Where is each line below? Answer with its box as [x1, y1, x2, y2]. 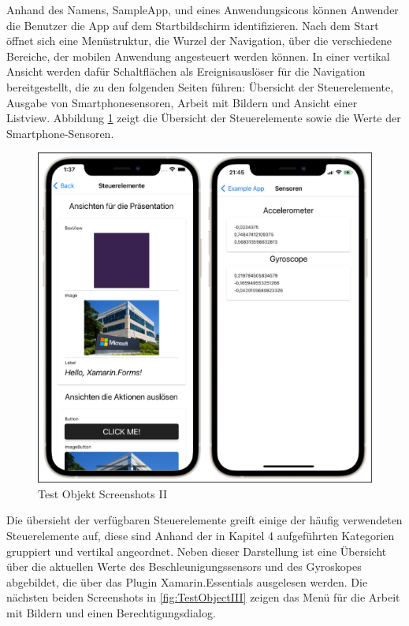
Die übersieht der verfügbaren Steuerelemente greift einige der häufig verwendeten [6, 512, 403, 528]
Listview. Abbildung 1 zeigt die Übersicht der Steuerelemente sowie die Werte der [6, 110, 401, 126]
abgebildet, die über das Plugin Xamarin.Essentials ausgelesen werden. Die [6, 573, 368, 590]
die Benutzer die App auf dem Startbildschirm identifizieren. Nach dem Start [6, 17, 379, 33]
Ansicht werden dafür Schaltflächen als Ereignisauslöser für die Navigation [6, 63, 366, 80]
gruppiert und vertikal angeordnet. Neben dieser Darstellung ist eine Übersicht [6, 542, 387, 559]
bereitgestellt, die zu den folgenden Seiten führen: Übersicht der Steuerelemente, [6, 78, 394, 95]
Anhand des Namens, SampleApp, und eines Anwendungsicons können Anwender [6, 2, 399, 17]
